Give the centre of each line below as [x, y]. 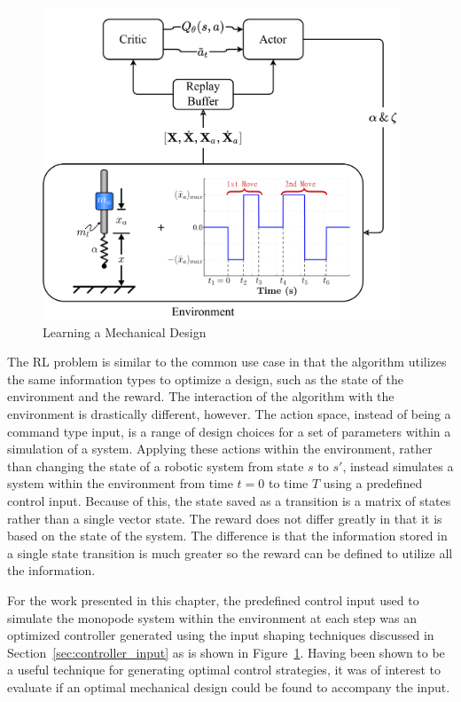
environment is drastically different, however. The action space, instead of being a [229, 414]
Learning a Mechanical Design [125, 331]
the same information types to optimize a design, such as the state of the [205, 379]
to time [288, 483]
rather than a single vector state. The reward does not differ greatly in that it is [225, 518]
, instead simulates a [398, 465]
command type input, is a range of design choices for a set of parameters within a [229, 431]
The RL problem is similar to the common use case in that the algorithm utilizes [227, 362]
